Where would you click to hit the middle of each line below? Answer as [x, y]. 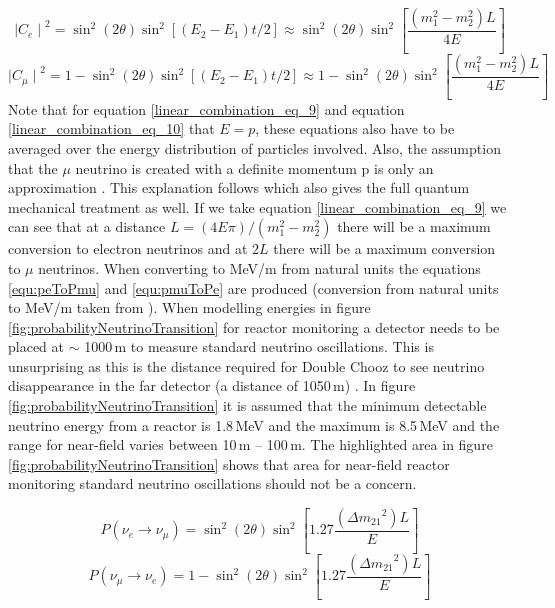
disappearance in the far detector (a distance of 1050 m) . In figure [212, 385]
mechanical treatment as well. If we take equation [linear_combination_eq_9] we [257, 206]
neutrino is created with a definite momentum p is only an [254, 167]
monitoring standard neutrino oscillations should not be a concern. [212, 483]
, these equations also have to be [355, 128]
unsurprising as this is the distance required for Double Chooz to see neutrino [246, 365]
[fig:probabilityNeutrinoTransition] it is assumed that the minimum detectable [247, 405]
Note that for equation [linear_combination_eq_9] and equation [206, 108]
